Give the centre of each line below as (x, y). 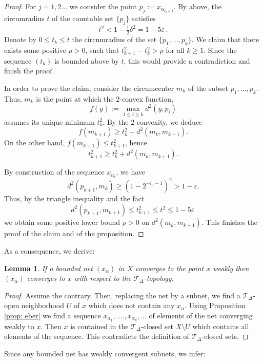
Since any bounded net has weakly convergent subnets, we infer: (105, 353)
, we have (131, 172)
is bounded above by (87, 60)
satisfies (144, 18)
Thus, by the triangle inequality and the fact (74, 198)
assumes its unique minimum (49, 121)
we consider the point (103, 6)
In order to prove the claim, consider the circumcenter (89, 88)
